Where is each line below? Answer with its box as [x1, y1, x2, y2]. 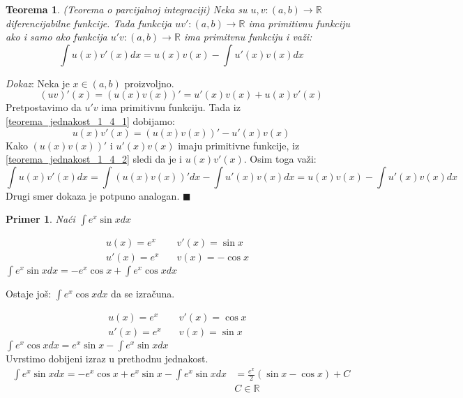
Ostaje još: [6, 286, 52, 301]
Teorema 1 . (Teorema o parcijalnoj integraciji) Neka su [6, 2, 248, 16]
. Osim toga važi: [243, 152, 317, 166]
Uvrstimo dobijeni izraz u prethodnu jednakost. [6, 351, 208, 366]
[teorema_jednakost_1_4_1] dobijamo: [6, 113, 175, 128]
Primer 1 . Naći [6, 212, 75, 226]
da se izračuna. [111, 286, 175, 301]
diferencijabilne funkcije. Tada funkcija [6, 15, 172, 30]
